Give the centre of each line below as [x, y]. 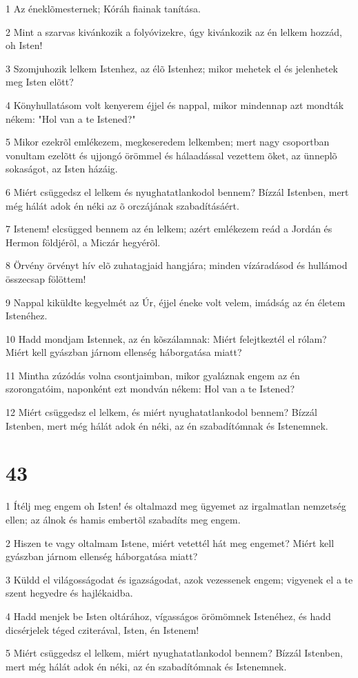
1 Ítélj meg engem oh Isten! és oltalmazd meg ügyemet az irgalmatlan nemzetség [176, 506]
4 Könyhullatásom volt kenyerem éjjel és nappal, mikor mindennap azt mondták [175, 104]
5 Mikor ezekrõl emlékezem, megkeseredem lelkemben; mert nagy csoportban [168, 142]
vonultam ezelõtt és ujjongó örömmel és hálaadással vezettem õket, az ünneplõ [171, 155]
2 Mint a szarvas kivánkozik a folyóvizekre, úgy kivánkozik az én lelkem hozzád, [174, 31]
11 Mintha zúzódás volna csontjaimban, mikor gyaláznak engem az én [153, 375]
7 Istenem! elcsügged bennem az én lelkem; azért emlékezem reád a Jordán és [169, 229]
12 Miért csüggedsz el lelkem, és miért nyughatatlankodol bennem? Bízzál [161, 412]
